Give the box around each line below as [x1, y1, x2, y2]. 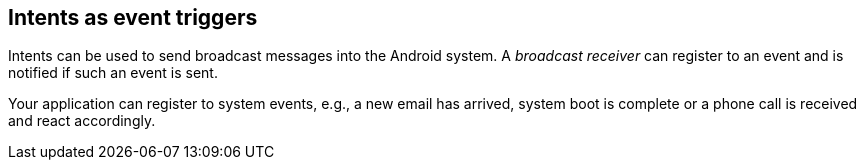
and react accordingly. [8, 112, 156, 130]
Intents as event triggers [8, 5, 258, 30]
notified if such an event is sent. [8, 64, 218, 82]
